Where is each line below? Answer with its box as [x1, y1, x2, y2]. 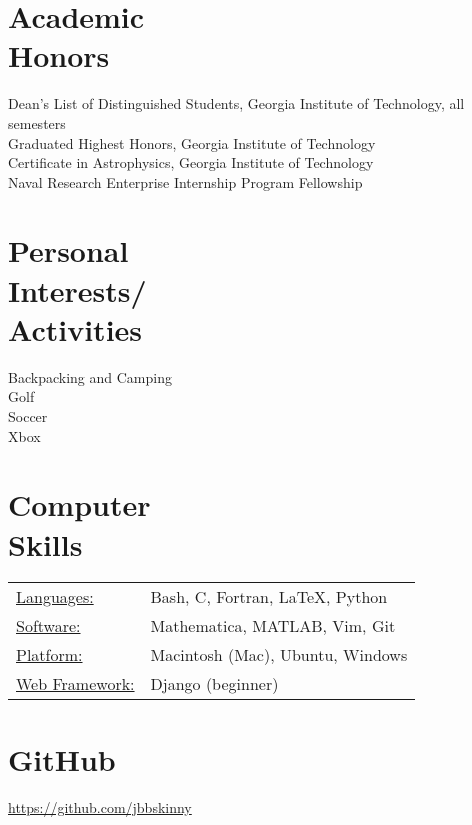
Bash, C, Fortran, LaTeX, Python [150, 585, 388, 609]
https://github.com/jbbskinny [8, 796, 192, 817]
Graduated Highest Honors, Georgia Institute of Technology [8, 132, 376, 153]
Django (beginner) [150, 672, 279, 696]
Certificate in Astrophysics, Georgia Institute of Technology [8, 152, 374, 173]
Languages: [16, 585, 94, 609]
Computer [8, 484, 151, 525]
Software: [16, 614, 81, 638]
